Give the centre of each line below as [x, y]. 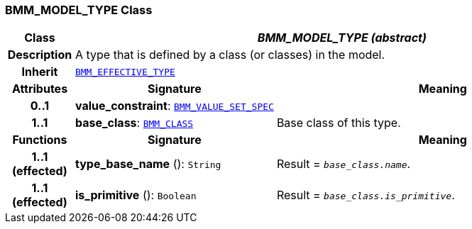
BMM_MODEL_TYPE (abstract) [342, 38]
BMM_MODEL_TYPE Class [79, 10]
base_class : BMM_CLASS [134, 123]
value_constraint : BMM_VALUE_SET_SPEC [174, 106]
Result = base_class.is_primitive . [366, 195]
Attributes [40, 89]
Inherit [40, 72]
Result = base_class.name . [344, 164]
